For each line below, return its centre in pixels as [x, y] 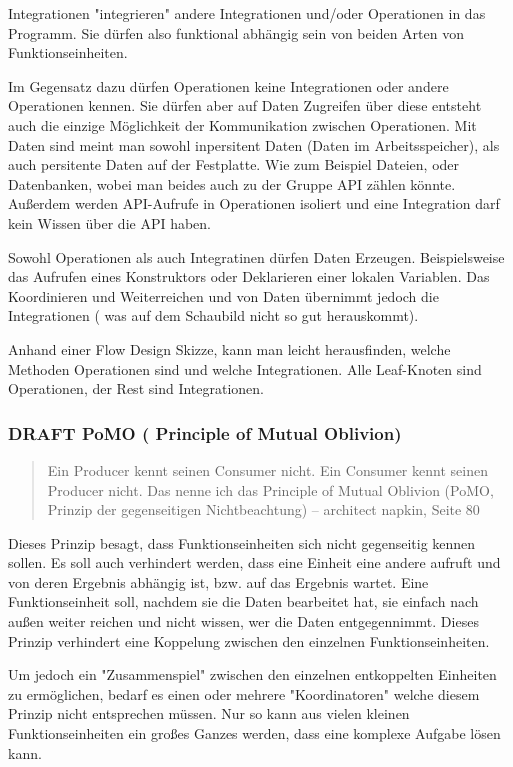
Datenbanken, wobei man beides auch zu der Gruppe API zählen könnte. [232, 183]
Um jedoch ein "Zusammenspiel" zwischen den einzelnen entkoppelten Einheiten [252, 674]
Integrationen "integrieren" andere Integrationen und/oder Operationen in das [247, 13]
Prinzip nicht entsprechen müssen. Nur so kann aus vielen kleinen [209, 713]
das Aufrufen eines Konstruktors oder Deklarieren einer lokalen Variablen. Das [249, 276]
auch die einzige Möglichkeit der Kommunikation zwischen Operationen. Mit [242, 124]
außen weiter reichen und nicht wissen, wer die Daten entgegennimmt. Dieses [243, 621]
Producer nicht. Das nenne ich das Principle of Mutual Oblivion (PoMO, [270, 489]
